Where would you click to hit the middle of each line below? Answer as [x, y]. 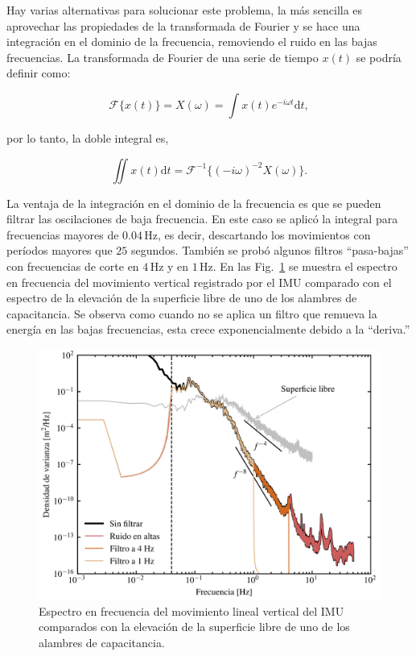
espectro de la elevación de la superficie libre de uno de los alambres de [182, 298]
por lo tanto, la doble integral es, [88, 137]
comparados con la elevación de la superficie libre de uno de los [194, 627]
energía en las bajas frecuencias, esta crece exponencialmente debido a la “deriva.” [208, 329]
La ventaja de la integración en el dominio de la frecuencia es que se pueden [194, 203]
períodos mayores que [60, 250]
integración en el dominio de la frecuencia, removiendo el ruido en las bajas [192, 42]
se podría [379, 57]
